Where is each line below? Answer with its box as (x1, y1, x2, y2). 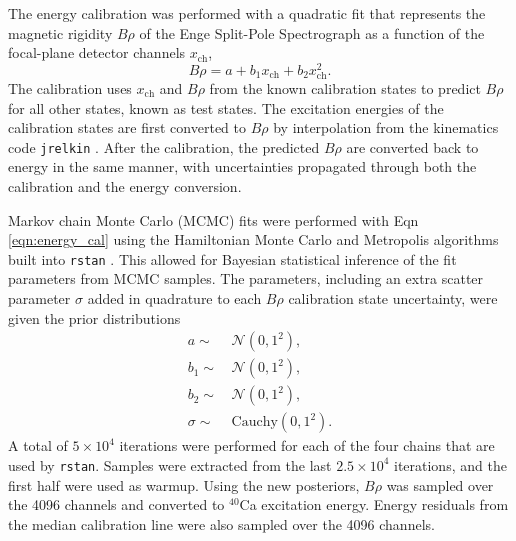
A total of (8, 435, 68, 456)
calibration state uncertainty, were (288, 288, 498, 309)
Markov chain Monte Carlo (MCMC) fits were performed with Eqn (8, 209, 419, 230)
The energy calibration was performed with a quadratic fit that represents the (8, 3, 486, 23)
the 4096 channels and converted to (8, 494, 225, 515)
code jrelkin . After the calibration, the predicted (8, 136, 320, 157)
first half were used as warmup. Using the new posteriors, (8, 474, 360, 495)
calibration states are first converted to (8, 117, 246, 138)
